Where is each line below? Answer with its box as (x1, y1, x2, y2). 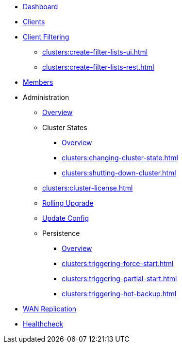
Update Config (42, 214, 89, 222)
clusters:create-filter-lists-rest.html (42, 63, 154, 71)
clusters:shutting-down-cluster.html (62, 169, 176, 177)
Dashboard (23, 2, 58, 11)
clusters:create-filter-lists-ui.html (42, 48, 148, 56)
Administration (23, 93, 69, 101)
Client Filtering (23, 33, 69, 41)
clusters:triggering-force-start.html (62, 259, 174, 268)
